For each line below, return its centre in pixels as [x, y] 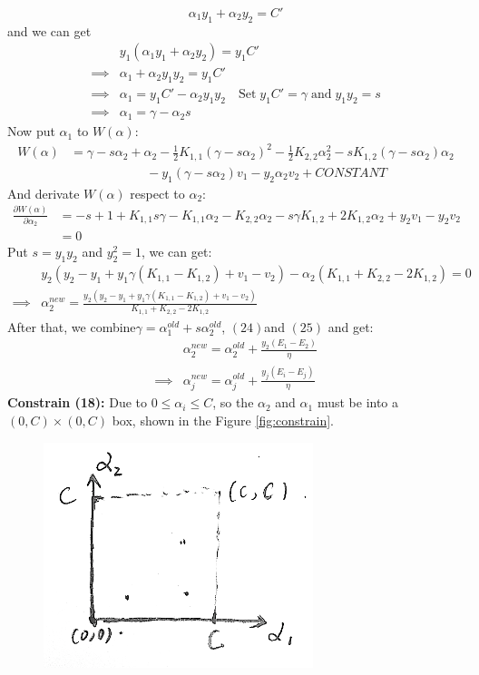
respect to [157, 193]
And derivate [44, 193]
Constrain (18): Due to [78, 402]
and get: [351, 326]
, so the [233, 402]
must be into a [358, 402]
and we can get [49, 30]
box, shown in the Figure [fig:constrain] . [223, 420]
